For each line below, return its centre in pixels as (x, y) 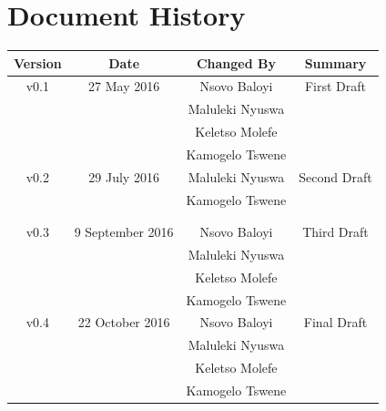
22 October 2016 (124, 322)
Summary (335, 62)
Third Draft (335, 232)
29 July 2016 (124, 176)
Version (38, 62)
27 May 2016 (124, 86)
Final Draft (335, 322)
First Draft (335, 86)
